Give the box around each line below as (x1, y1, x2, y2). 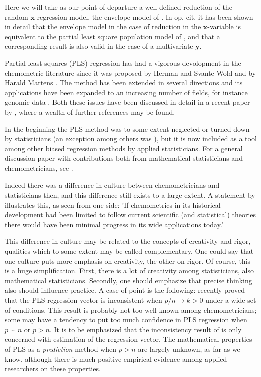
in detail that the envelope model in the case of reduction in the (5, 21, 201, 32)
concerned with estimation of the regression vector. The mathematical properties (5, 334, 252, 344)
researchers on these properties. (5, 363, 101, 374)
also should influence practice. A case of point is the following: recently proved (5, 285, 245, 295)
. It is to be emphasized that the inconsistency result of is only (49, 324, 242, 334)
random (5, 11, 28, 22)
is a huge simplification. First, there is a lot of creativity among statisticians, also (5, 265, 254, 276)
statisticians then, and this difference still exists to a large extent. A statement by (5, 190, 255, 200)
